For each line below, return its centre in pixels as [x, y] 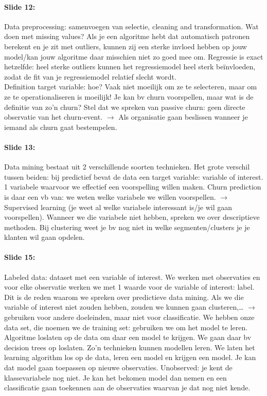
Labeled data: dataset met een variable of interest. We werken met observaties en [132, 277]
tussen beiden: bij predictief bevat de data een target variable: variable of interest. [134, 176]
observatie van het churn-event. [54, 117]
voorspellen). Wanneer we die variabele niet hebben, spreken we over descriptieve [132, 217]
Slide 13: [20, 147]
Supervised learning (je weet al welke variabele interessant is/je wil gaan [118, 207]
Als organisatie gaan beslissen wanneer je [183, 117]
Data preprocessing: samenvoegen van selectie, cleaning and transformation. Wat [131, 26]
